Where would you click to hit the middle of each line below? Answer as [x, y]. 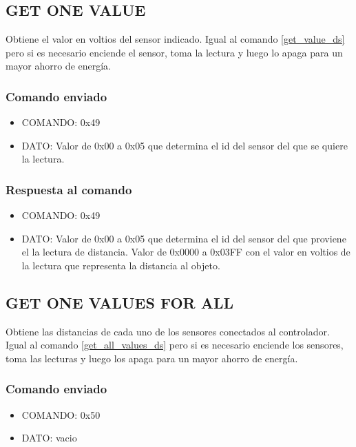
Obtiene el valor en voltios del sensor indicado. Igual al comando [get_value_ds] [175, 39]
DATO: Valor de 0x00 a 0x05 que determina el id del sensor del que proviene [184, 238]
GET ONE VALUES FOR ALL [120, 302]
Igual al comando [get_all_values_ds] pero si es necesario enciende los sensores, [175, 345]
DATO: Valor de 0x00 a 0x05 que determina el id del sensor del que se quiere [185, 145]
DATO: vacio [49, 438]
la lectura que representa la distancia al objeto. [121, 265]
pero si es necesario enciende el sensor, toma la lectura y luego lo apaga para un [174, 52]
